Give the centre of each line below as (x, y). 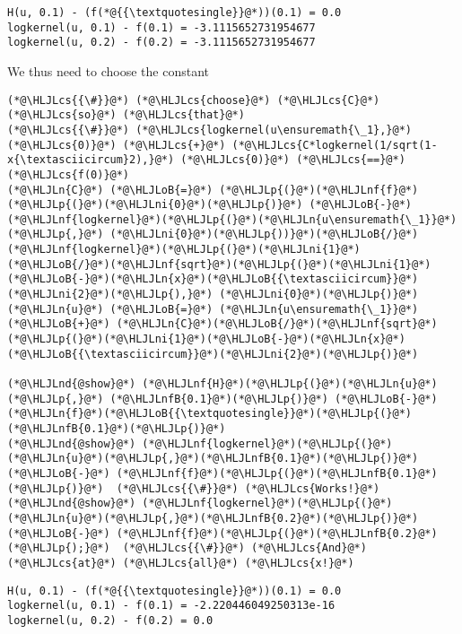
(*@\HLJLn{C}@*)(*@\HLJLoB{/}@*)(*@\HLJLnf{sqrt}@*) (277, 324)
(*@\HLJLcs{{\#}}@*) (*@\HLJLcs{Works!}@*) (248, 488)
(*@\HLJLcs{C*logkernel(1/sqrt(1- (335, 145)
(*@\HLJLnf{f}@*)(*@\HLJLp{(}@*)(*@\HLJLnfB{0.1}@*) (277, 473)
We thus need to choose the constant (108, 70)
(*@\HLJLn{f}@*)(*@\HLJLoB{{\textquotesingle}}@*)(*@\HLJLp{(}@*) (210, 414)
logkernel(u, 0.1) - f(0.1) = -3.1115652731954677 (161, 27)
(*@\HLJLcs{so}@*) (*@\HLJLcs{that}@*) (126, 115)
